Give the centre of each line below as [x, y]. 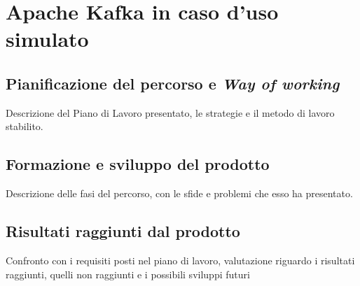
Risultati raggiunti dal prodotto [123, 231]
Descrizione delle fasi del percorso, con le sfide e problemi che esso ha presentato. [179, 193]
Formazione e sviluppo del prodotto [138, 164]
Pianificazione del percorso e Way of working [173, 83]
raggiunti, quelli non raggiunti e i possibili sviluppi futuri [128, 274]
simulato [47, 39]
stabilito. [25, 126]
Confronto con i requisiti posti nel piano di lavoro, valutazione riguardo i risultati [180, 260]
